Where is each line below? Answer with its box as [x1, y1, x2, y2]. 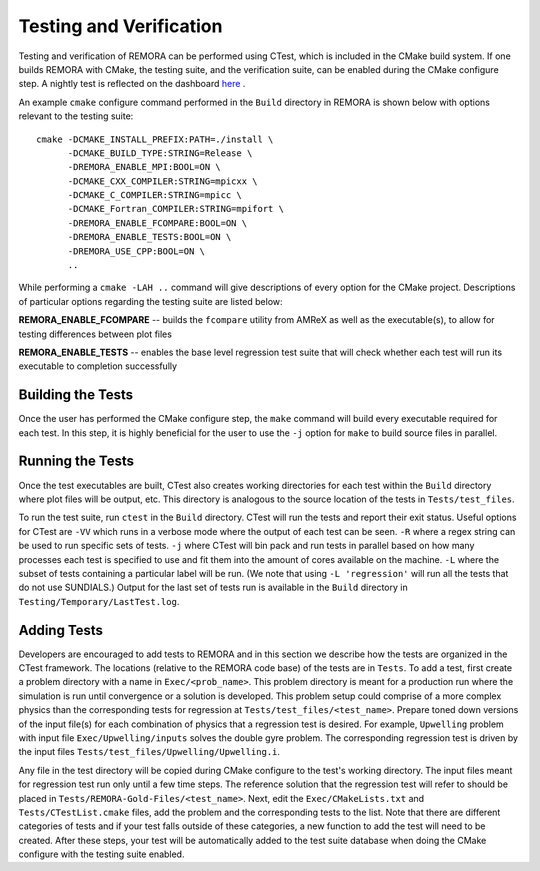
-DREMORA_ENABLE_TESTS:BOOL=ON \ [67, 231, 232, 243]
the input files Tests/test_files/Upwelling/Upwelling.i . [18, 746, 280, 758]
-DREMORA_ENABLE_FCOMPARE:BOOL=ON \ [67, 217, 248, 229]
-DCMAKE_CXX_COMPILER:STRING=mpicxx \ [67, 175, 259, 187]
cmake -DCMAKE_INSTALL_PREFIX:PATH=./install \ [36, 133, 274, 145]
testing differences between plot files [18, 328, 172, 340]
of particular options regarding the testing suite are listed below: [18, 295, 284, 307]
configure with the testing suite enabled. [18, 848, 185, 860]
